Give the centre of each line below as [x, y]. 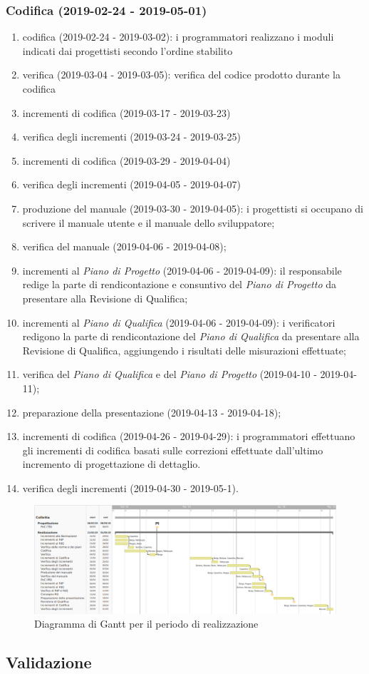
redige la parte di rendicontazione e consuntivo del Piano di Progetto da [180, 284]
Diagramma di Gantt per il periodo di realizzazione [146, 624]
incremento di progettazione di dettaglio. [111, 464]
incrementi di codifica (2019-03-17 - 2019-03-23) [126, 112]
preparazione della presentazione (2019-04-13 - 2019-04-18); [152, 412]
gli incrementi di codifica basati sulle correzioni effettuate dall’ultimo [173, 450]
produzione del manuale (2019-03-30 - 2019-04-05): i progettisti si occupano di [193, 208]
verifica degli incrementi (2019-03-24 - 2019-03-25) [131, 137]
